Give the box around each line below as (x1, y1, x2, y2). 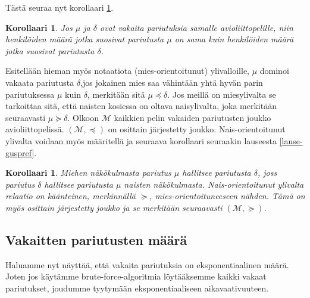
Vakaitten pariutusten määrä (5, 230, 187, 249)
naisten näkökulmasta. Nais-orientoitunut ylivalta (124, 178, 304, 190)
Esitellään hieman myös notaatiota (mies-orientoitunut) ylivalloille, (5, 64, 249, 77)
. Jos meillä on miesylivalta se (167, 88, 276, 100)
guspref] (5, 146, 35, 159)
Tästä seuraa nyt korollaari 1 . (5, 1, 114, 13)
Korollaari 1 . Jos (5, 21, 73, 33)
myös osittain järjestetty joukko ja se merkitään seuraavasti (5, 201, 223, 213)
